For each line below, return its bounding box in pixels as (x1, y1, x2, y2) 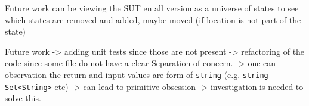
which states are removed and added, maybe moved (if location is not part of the (5, 13, 301, 26)
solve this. (5, 92, 41, 104)
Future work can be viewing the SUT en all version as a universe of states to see (5, 2, 299, 14)
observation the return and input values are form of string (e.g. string (5, 68, 268, 80)
